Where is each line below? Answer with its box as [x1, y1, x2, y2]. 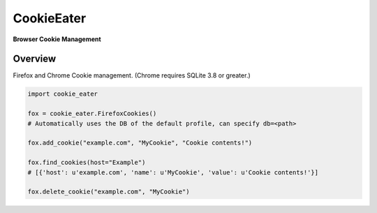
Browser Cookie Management [13, 35, 101, 43]
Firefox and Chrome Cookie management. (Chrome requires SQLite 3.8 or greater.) [13, 71, 251, 80]
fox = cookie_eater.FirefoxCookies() [27, 110, 157, 118]
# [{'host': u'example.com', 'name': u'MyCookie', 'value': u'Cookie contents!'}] [27, 168, 319, 176]
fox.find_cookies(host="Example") [27, 159, 146, 167]
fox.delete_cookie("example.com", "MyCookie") [27, 188, 190, 196]
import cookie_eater [27, 90, 98, 98]
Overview [13, 53, 57, 65]
